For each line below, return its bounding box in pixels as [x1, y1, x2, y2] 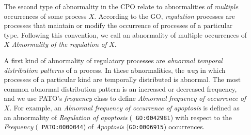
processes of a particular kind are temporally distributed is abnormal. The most [4, 74, 241, 84]
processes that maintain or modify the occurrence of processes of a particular [4, 20, 233, 30]
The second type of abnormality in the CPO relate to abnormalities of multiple [4, 1, 238, 11]
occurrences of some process [4, 11, 87, 21]
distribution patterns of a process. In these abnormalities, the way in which [4, 65, 226, 75]
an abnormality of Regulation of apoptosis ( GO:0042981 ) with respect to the [4, 112, 232, 122]
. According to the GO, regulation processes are [94, 11, 235, 21]
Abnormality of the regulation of [12, 39, 107, 49]
